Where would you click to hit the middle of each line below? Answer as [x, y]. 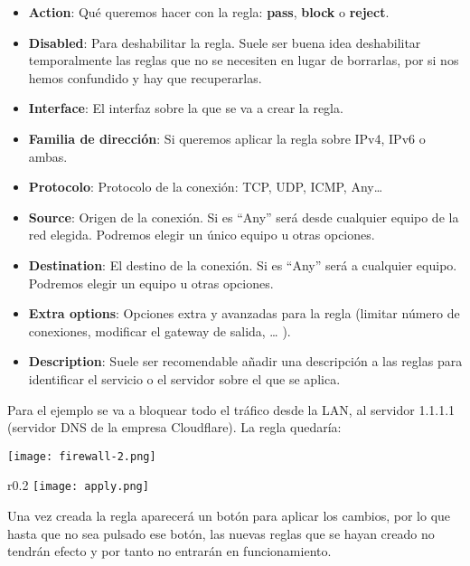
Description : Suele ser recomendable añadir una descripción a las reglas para [245, 361]
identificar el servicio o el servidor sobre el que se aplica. [184, 378]
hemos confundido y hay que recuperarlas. [145, 77]
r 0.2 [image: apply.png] [78, 485]
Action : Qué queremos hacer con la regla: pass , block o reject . [209, 12]
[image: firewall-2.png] [82, 456]
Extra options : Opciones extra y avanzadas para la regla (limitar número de [244, 313]
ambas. [48, 156]
